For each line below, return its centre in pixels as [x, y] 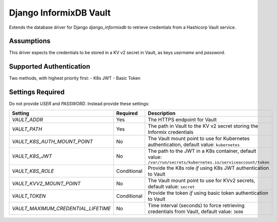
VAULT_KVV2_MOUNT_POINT [46, 184]
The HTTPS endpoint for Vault [182, 119]
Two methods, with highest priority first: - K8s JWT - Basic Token [75, 78]
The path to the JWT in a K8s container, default [202, 151]
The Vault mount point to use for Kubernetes [199, 138]
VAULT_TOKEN [29, 196]
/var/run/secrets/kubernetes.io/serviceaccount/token [209, 162]
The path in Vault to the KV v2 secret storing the [203, 126]
